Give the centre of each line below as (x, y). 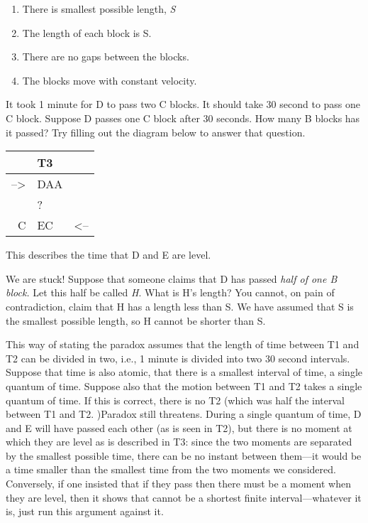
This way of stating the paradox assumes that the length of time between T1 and (183, 344)
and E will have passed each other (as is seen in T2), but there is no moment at (179, 427)
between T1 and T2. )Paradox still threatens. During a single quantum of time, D (184, 414)
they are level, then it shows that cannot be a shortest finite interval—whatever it (184, 497)
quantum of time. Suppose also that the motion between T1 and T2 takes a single (184, 385)
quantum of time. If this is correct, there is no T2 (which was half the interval (175, 400)
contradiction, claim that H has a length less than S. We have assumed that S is (180, 306)
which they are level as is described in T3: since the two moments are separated (179, 442)
